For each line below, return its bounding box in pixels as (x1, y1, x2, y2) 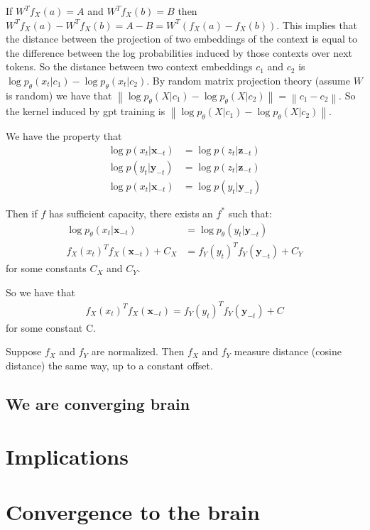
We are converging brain (6, 392, 190, 414)
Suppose (6, 344, 42, 359)
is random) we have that (6, 87, 112, 102)
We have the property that (6, 129, 122, 144)
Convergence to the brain (6, 497, 260, 526)
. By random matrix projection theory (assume (146, 72, 350, 87)
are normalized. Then (91, 344, 185, 359)
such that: (228, 205, 272, 220)
